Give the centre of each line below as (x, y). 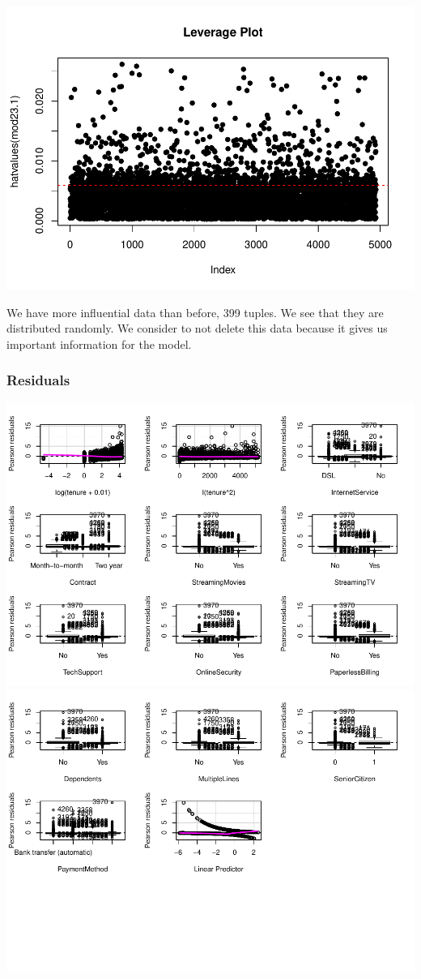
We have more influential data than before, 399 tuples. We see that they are (195, 312)
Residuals (38, 380)
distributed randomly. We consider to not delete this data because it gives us (197, 328)
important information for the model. (99, 344)
